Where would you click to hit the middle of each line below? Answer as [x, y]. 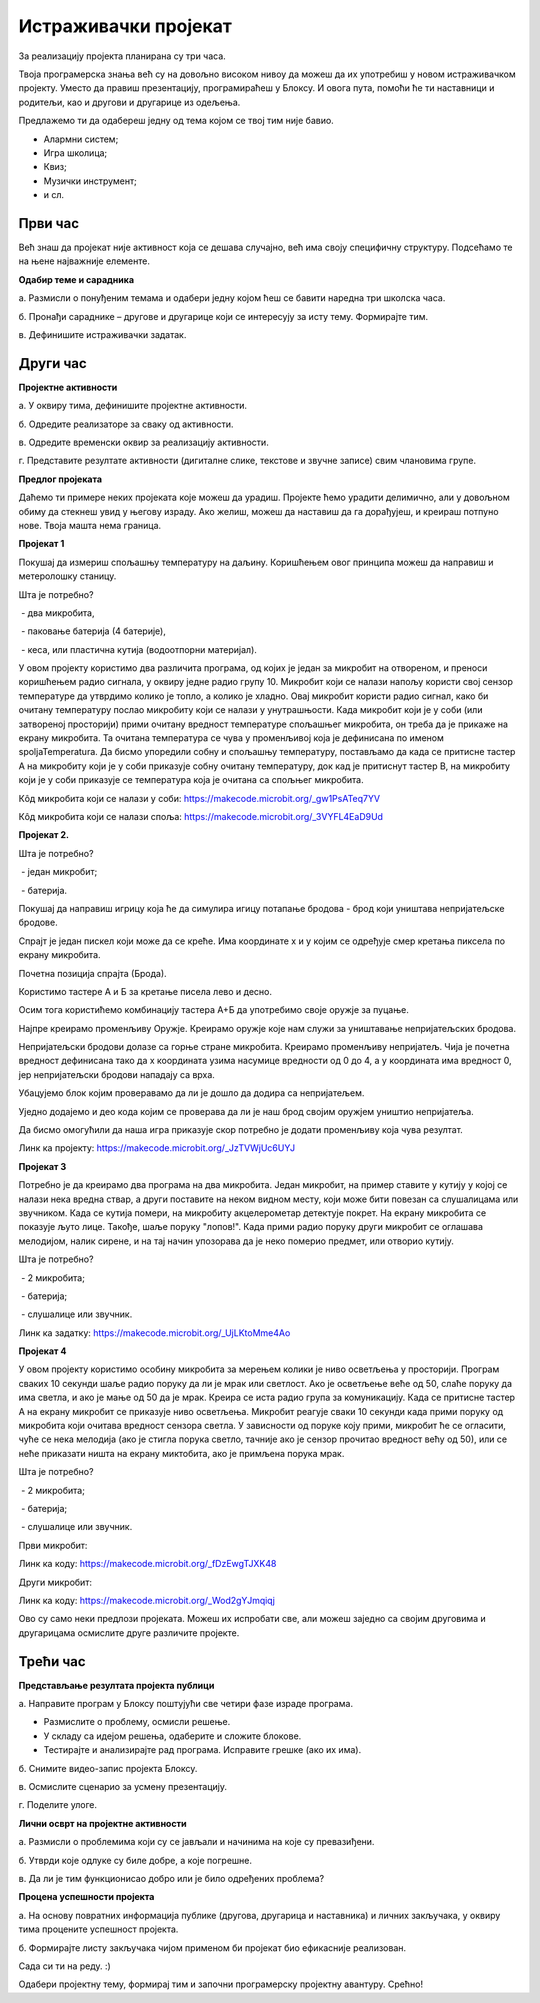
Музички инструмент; [90, 181]
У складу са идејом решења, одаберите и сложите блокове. [172, 1736]
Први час [49, 223]
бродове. [38, 922]
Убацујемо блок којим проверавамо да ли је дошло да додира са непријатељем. [191, 1093]
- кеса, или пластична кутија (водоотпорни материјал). [138, 649]
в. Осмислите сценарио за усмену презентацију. [123, 1786]
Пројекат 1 [41, 544]
